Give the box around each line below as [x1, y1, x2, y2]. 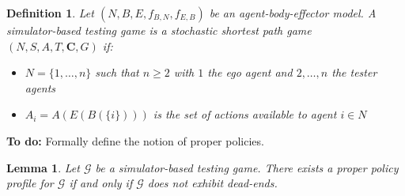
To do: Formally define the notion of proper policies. [6, 132, 264, 149]
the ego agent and [207, 64, 293, 81]
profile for [6, 175, 54, 191]
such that [95, 64, 139, 81]
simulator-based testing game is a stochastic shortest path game [6, 22, 312, 38]
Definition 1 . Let [6, 5, 94, 21]
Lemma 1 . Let [6, 159, 80, 175]
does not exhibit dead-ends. [147, 175, 278, 191]
